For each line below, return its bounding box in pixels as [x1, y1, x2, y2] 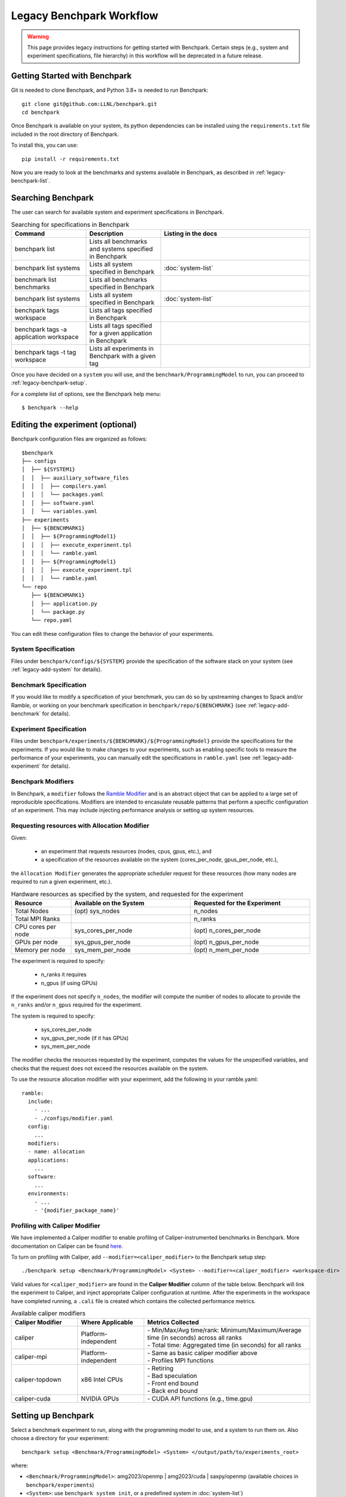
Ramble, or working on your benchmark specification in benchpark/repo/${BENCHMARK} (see [11, 701, 246, 709]
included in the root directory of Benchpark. [11, 131, 119, 138]
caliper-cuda [14, 1395, 51, 1403]
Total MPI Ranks [14, 914, 60, 923]
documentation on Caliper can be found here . [11, 1243, 124, 1250]
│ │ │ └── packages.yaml [22, 491, 104, 498]
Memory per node [14, 946, 66, 954]
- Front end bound [147, 1379, 199, 1387]
